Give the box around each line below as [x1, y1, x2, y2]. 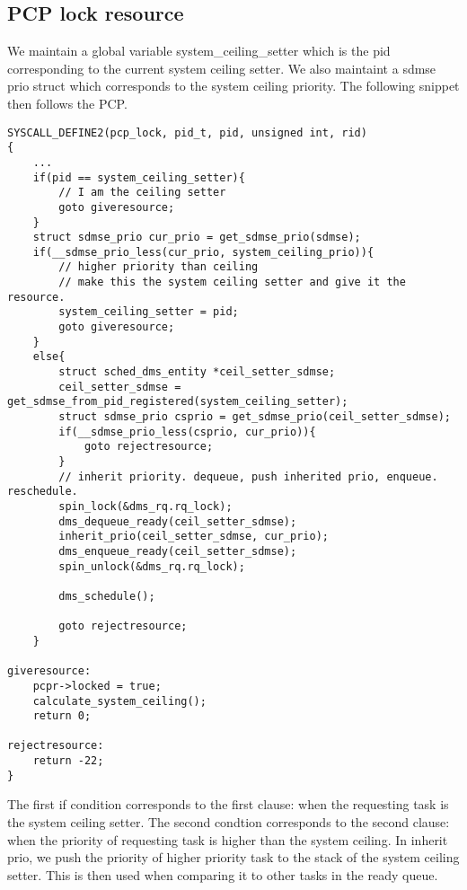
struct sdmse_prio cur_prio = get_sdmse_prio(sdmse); [32, 231, 361, 244]
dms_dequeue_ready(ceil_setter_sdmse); [58, 515, 297, 528]
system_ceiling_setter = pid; [58, 305, 239, 319]
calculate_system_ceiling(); [32, 694, 207, 708]
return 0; [32, 709, 92, 723]
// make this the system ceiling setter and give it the [58, 276, 406, 289]
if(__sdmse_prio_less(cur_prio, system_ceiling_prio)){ [32, 245, 374, 259]
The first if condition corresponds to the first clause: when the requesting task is [7, 795, 449, 814]
